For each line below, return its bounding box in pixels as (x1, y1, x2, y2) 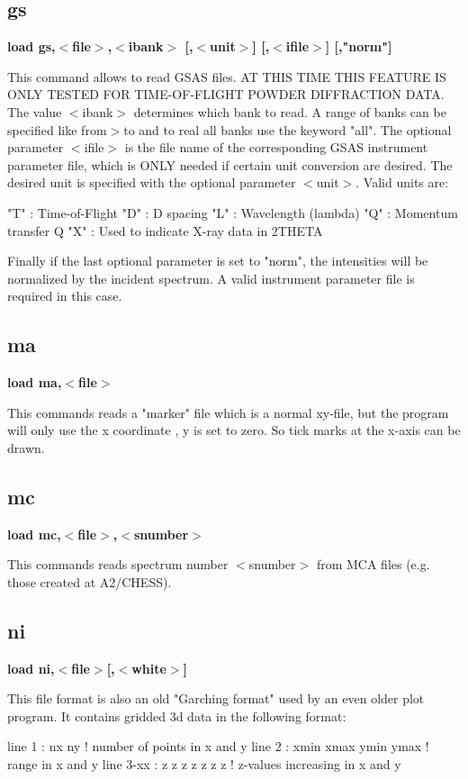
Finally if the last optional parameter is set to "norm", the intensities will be (7, 251, 428, 270)
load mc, (7, 524, 61, 543)
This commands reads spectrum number (7, 555, 229, 574)
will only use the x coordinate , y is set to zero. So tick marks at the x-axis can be (7, 421, 461, 439)
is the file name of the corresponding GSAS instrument (124, 138, 428, 157)
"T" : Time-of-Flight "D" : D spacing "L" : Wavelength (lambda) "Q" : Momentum (7, 203, 458, 222)
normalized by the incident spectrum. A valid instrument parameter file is (7, 268, 415, 287)
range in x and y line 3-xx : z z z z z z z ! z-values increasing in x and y (7, 755, 401, 774)
